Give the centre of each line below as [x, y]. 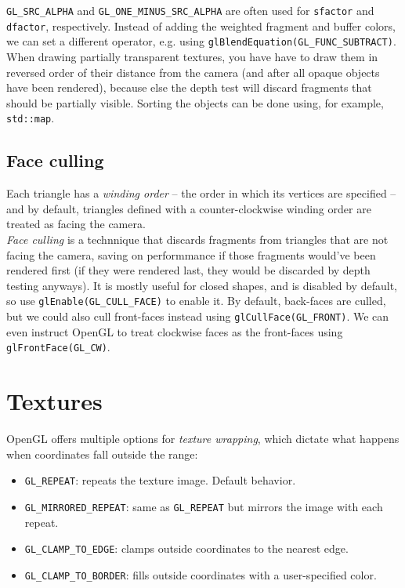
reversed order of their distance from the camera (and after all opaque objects [193, 72]
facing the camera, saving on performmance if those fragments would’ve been [191, 254]
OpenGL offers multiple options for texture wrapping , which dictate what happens [203, 439]
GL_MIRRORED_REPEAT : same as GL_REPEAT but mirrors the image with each [204, 506]
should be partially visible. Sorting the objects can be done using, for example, [195, 102]
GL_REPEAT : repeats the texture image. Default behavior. [160, 480]
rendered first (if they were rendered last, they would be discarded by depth [188, 270]
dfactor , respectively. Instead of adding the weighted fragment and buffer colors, [201, 25]
